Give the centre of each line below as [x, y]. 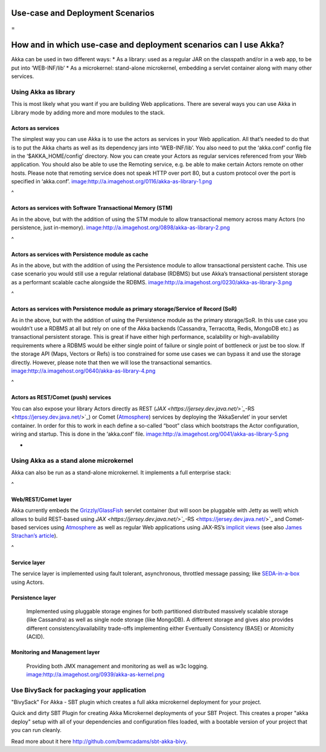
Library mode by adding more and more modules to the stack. [88, 113]
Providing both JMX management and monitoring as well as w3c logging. [117, 666]
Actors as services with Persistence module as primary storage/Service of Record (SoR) [124, 309]
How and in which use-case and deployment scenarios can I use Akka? [148, 45]
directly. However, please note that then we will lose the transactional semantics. [111, 362]
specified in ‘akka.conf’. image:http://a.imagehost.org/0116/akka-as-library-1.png [112, 181]
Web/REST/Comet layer [41, 499]
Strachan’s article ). [34, 536]
